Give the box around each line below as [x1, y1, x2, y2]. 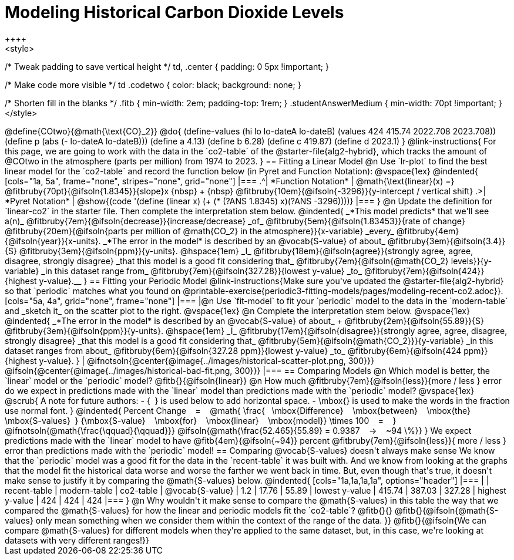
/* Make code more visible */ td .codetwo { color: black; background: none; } [5, 79, 301, 90]
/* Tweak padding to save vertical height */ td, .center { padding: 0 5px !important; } [5, 61, 329, 72]
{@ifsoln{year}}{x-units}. [5, 235, 101, 246]
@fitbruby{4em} [396, 225, 459, 236]
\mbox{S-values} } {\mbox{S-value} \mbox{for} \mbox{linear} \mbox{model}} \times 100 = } [5, 415, 397, 426]
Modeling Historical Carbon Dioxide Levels [5, 2, 344, 22]
